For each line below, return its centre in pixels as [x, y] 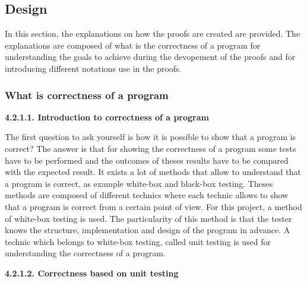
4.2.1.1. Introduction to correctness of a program [107, 117]
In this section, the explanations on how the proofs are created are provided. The [153, 34]
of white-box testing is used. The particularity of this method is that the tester [148, 218]
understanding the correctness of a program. [85, 253]
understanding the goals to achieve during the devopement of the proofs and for [150, 57]
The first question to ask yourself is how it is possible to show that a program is [151, 137]
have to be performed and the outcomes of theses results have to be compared [147, 160]
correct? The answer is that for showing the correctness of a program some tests [151, 148]
